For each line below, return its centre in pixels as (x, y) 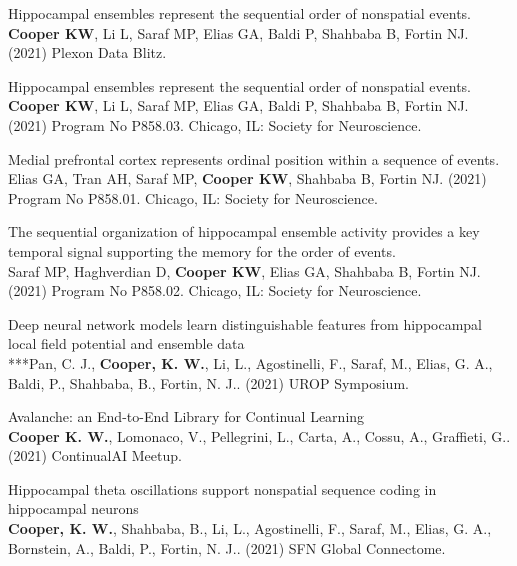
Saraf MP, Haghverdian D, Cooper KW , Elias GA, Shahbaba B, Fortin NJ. (244, 270)
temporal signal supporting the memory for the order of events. (202, 250)
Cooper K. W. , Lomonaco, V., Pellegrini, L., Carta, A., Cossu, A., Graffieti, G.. (259, 435)
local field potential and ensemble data (126, 343)
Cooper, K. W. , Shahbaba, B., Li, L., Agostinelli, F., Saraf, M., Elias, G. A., (250, 528)
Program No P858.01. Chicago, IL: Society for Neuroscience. (193, 197)
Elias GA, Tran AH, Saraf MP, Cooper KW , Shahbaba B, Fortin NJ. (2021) (247, 178)
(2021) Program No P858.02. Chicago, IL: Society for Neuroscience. (215, 290)
